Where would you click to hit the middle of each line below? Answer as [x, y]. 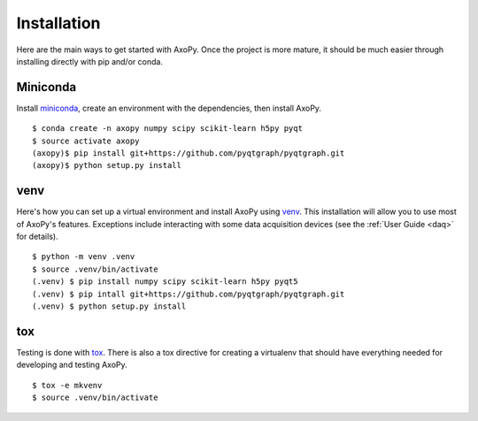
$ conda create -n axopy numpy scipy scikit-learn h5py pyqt [167, 129]
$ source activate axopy [86, 141]
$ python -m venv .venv [84, 257]
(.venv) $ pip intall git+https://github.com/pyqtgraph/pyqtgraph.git [189, 294]
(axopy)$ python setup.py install [107, 165]
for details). [37, 237]
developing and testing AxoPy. [72, 365]
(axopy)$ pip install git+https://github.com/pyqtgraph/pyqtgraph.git [189, 153]
